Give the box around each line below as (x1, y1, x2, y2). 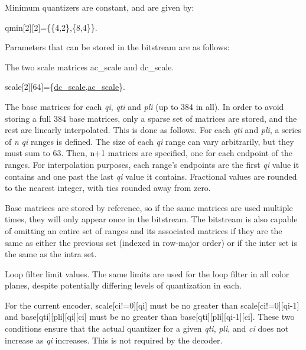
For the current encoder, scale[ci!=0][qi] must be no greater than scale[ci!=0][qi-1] (5, 299, 300, 311)
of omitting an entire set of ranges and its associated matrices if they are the (5, 224, 282, 236)
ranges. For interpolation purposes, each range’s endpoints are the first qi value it (5, 158, 300, 170)
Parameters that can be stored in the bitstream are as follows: (5, 41, 230, 53)
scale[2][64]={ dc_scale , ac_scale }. (5, 80, 126, 93)
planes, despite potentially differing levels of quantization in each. (5, 279, 242, 291)
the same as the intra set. (5, 248, 97, 260)
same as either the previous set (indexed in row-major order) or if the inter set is (5, 236, 298, 248)
